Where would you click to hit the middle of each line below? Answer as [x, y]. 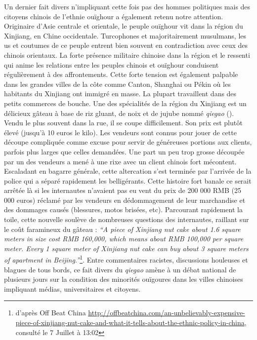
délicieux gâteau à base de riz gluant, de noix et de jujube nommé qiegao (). [119, 113]
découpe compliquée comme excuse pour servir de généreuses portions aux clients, [128, 142]
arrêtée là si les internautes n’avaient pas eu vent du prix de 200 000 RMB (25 [123, 190]
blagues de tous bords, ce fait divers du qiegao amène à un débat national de [120, 269]
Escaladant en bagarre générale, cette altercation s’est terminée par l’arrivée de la [128, 171]
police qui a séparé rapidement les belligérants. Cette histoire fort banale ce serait [128, 180]
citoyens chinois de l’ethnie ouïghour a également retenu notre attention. [114, 16]
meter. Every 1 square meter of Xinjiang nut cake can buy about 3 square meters [126, 248]
